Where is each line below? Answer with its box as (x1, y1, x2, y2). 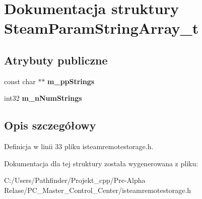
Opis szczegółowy (4, 117, 96, 133)
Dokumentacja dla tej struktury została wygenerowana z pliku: (4, 158, 198, 168)
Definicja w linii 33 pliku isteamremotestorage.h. (4, 141, 154, 152)
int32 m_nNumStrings (4, 93, 82, 103)
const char (4, 76, 36, 86)
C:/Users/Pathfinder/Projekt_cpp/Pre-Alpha (4, 175, 146, 185)
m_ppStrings (47, 76, 95, 86)
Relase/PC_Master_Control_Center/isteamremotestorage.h (4, 184, 191, 195)
